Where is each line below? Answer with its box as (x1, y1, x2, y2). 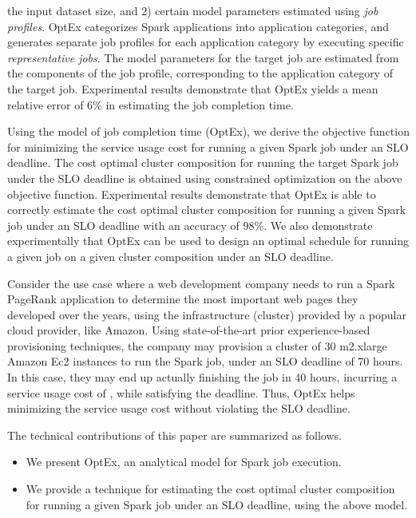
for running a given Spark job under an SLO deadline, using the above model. (26, 496, 408, 512)
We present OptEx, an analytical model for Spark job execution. (26, 453, 342, 470)
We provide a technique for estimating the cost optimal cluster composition (26, 480, 395, 497)
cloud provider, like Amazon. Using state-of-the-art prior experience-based (7, 322, 370, 338)
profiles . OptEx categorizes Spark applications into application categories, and (7, 18, 390, 34)
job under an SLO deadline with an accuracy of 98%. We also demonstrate (7, 216, 373, 233)
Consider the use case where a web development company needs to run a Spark (7, 275, 395, 291)
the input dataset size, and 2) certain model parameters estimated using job (7, 2, 378, 18)
